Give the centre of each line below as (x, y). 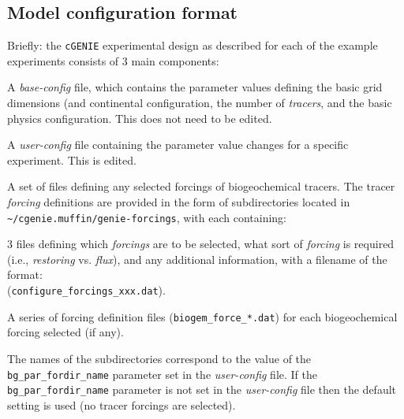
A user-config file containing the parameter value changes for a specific (178, 145)
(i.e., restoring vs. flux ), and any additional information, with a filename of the (197, 259)
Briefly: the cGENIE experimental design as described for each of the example (193, 45)
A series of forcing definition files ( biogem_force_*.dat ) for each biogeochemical (202, 316)
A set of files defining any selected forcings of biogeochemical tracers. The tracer (201, 186)
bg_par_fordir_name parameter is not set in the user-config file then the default (202, 389)
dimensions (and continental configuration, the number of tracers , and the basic (200, 103)
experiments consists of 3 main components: (113, 60)
